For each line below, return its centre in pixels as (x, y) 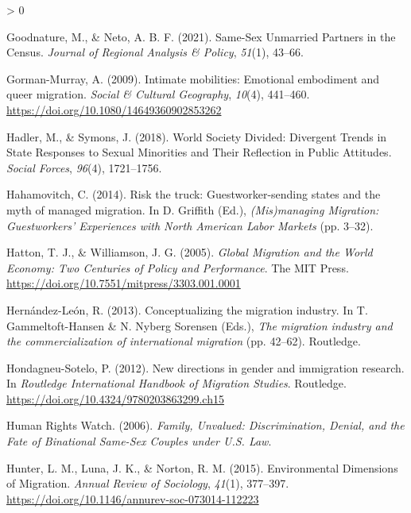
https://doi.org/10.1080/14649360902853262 (114, 109)
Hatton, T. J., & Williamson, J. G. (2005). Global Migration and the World (190, 252)
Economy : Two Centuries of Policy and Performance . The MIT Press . (178, 267)
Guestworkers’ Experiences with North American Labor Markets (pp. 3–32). (190, 225)
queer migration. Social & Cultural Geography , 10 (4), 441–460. (158, 94)
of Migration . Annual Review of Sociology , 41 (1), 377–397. (148, 483)
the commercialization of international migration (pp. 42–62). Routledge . (184, 341)
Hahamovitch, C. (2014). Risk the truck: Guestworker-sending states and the (194, 194)
